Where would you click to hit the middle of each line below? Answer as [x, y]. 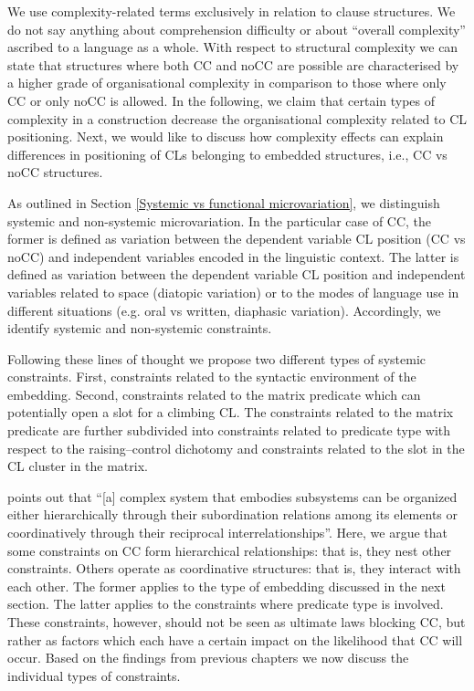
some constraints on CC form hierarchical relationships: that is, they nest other [230, 550]
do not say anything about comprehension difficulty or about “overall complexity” [237, 29]
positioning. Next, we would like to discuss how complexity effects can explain [226, 136]
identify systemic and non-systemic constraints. [140, 328]
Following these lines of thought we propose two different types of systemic [217, 358]
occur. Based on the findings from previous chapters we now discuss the [208, 658]
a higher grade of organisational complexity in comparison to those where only [227, 83]
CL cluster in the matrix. [78, 466]
